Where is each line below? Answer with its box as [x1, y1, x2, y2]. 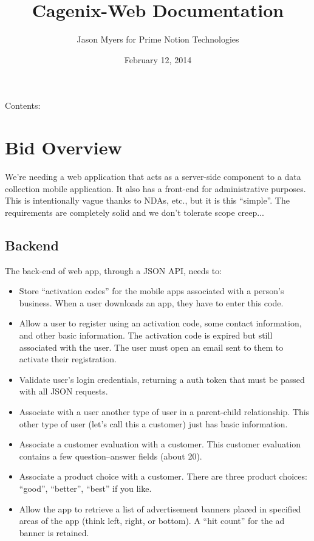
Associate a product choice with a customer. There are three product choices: [19, 470, 307, 483]
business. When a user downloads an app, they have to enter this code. [19, 296, 284, 309]
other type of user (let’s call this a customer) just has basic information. [19, 417, 288, 430]
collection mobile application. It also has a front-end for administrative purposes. [5, 182, 306, 195]
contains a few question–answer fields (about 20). [19, 449, 202, 462]
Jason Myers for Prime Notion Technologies [77, 33, 239, 46]
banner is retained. [19, 526, 89, 539]
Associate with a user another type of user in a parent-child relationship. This [19, 405, 310, 418]
